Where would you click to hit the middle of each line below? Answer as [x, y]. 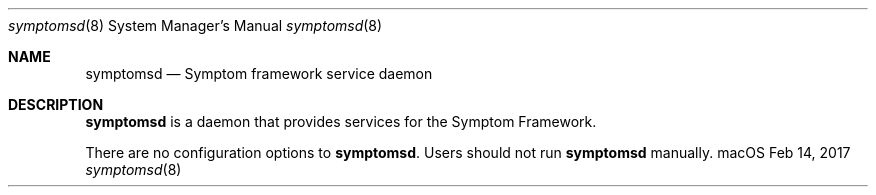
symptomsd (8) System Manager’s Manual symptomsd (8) [195, 25]
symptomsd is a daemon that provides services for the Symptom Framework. [341, 121]
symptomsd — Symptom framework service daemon [259, 73]
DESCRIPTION [56, 104]
